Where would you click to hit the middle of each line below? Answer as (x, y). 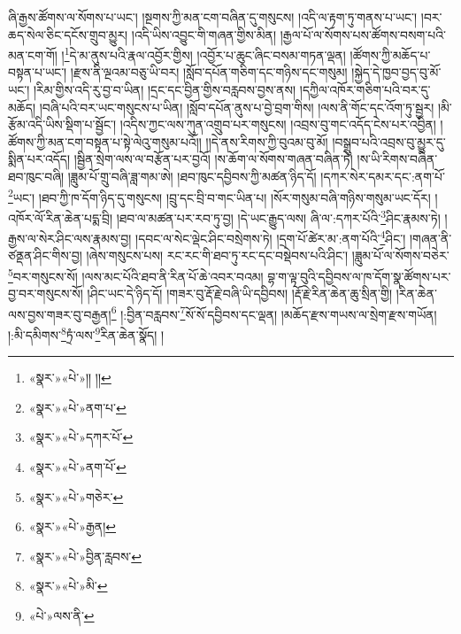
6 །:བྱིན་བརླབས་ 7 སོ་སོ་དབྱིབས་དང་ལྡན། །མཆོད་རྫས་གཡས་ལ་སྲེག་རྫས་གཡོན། (274, 313)
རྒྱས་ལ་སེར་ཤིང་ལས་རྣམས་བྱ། (70, 238)
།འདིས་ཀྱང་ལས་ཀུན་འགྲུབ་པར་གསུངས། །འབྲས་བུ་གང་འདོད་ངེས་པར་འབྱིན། (278, 124)
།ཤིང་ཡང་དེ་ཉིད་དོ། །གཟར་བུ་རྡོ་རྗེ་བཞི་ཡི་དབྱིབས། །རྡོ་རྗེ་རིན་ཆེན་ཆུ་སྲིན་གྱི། (240, 294)
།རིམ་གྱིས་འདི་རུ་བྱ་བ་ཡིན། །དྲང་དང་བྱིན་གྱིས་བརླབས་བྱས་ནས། (165, 90)
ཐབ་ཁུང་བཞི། (36, 176)
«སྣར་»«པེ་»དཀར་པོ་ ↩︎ (81, 437)
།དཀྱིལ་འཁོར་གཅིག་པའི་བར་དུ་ (365, 90)
